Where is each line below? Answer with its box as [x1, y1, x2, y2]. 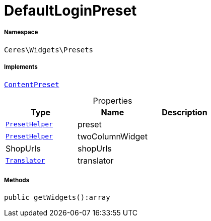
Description [162, 107, 207, 117]
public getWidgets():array [4, 193, 110, 202]
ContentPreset [4, 80, 59, 89]
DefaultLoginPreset [4, 2, 137, 19]
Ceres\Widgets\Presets [4, 45, 94, 54]
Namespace [4, 29, 38, 36]
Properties [93, 95, 132, 106]
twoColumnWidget [77, 131, 148, 141]
